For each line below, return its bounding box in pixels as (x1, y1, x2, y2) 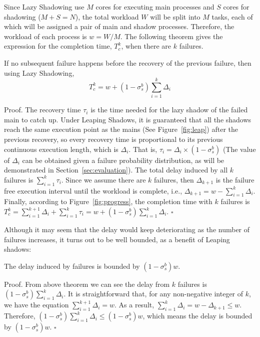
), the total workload (75, 11, 139, 22)
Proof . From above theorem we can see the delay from (4, 278, 170, 289)
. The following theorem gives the (120, 31, 223, 41)
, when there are (121, 41, 171, 51)
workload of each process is (4, 31, 87, 41)
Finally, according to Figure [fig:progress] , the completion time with (4, 196, 212, 207)
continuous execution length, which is (4, 143, 118, 154)
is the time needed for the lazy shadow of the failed (90, 104, 248, 115)
